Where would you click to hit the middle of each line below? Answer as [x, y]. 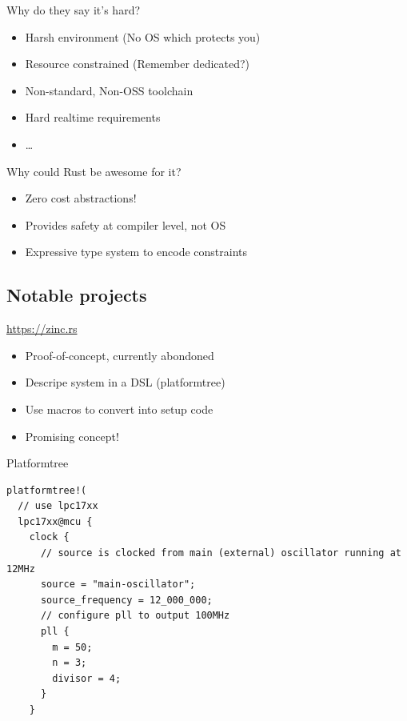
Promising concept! [72, 436]
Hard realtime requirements [93, 117]
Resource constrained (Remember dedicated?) [138, 64]
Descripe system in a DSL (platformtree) [125, 382]
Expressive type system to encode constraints [136, 252]
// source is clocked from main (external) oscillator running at [221, 553]
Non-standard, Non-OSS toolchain [109, 90]
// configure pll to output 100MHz [135, 616]
